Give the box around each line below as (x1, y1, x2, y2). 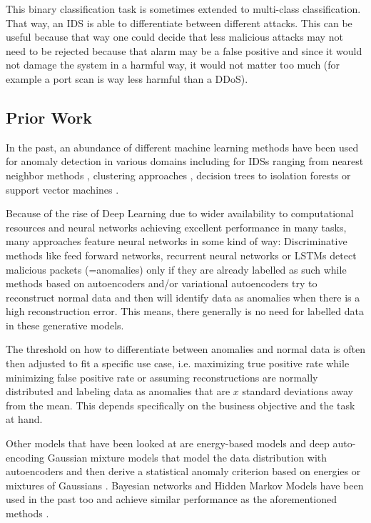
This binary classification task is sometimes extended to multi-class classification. (6, 1, 361, 16)
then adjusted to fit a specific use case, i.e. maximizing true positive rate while (6, 356, 350, 371)
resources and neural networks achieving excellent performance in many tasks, (6, 219, 347, 234)
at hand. (6, 412, 43, 427)
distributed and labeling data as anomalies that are (6, 384, 230, 399)
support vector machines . (6, 181, 119, 196)
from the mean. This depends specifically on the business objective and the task (6, 397, 355, 412)
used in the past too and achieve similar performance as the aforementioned (6, 492, 337, 507)
